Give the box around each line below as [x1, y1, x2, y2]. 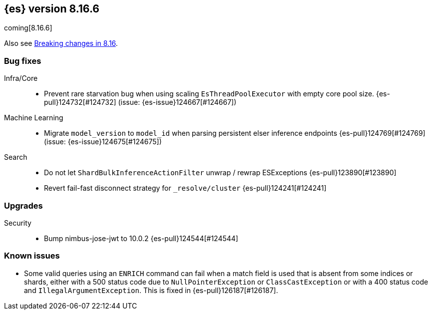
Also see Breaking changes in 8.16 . [4, 39, 118, 48]
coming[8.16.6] [4, 23, 52, 32]
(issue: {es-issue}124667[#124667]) [118, 98, 237, 107]
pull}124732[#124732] [44, 98, 116, 107]
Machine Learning [4, 113, 63, 122]
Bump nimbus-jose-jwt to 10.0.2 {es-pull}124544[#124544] [44, 234, 238, 243]
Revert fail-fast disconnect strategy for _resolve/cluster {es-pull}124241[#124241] [44, 184, 327, 193]
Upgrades [4, 200, 43, 211]
